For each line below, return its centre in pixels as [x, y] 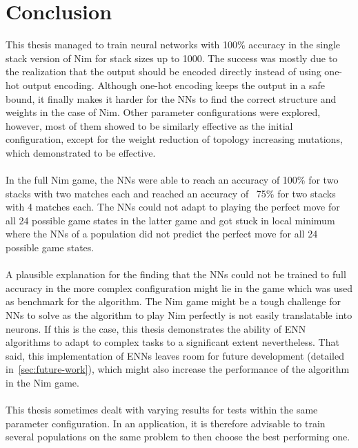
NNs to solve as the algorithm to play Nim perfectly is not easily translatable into [179, 315]
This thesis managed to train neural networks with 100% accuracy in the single [173, 45]
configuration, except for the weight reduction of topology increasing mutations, [174, 139]
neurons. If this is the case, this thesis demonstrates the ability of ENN [156, 328]
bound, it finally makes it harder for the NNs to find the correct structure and [171, 98]
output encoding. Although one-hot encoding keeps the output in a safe [173, 85]
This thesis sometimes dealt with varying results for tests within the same [162, 410]
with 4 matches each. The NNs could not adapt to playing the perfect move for [173, 207]
